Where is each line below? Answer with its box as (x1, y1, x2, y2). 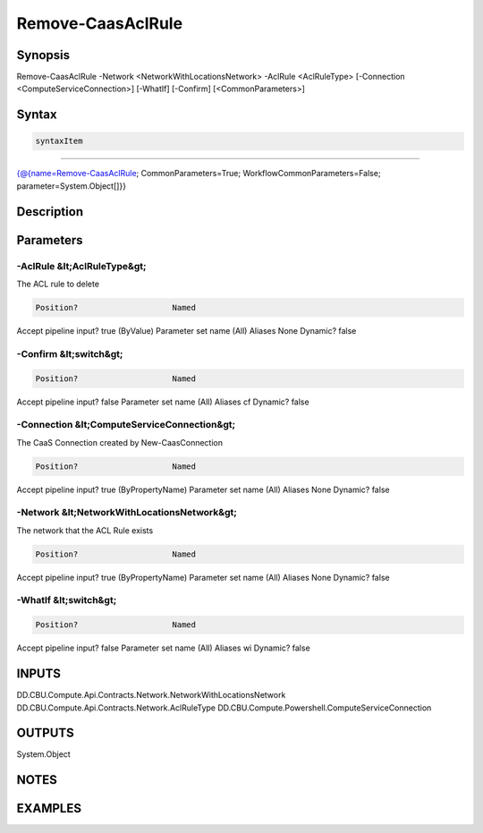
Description (16, 204, 84, 219)
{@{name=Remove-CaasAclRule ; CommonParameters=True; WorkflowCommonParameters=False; (16, 168, 381, 179)
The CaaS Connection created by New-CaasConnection (16, 437, 224, 447)
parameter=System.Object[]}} (16, 180, 127, 191)
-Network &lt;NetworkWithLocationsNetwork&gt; (16, 506, 237, 519)
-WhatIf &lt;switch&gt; (16, 594, 117, 607)
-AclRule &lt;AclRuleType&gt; (16, 259, 147, 272)
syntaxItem (35, 136, 83, 147)
